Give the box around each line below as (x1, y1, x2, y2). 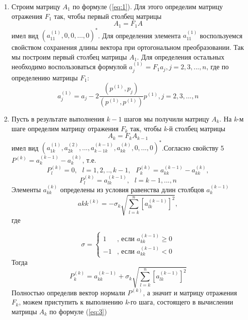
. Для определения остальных (137, 51, 225, 61)
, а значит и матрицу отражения (143, 287, 237, 297)
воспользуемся (199, 30, 243, 40)
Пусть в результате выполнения (11, 114, 104, 124)
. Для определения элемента (98, 30, 181, 40)
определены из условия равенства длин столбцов (60, 184, 204, 194)
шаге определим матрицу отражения (11, 123, 119, 133)
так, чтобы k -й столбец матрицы (130, 123, 226, 133)
